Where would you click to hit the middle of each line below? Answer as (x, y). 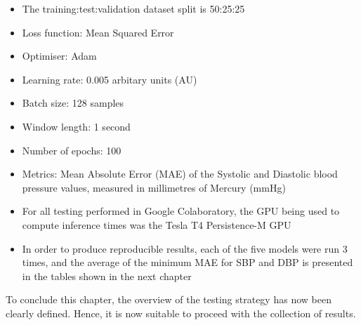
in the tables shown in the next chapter (107, 276)
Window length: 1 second (76, 126)
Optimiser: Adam (59, 56)
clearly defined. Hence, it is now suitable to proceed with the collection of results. (181, 313)
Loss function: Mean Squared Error (98, 32)
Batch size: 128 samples (73, 103)
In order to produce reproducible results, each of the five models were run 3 (185, 248)
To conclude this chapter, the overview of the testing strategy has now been (169, 299)
